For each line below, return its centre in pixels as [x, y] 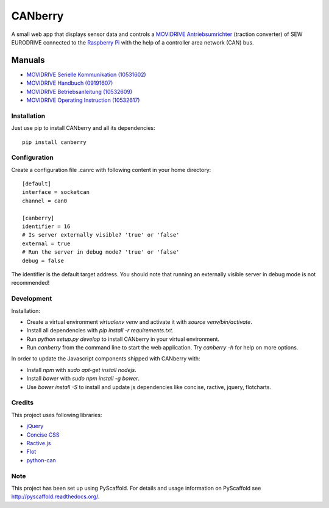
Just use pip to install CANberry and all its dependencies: [83, 128]
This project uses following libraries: [57, 415]
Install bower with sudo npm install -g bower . [83, 379]
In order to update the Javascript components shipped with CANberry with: [106, 359]
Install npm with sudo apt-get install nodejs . [82, 370]
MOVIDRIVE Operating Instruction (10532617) [83, 100]
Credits [22, 402]
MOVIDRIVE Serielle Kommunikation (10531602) [86, 74]
